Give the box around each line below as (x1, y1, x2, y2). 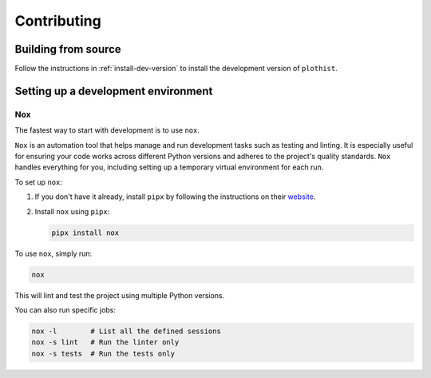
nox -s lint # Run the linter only (31, 338, 180, 347)
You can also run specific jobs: (14, 304, 116, 315)
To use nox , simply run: (14, 249, 93, 258)
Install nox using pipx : (34, 206, 110, 216)
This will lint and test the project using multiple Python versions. (14, 290, 225, 300)
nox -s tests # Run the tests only (31, 348, 176, 358)
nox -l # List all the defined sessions (31, 326, 221, 336)
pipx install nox (51, 228, 120, 237)
